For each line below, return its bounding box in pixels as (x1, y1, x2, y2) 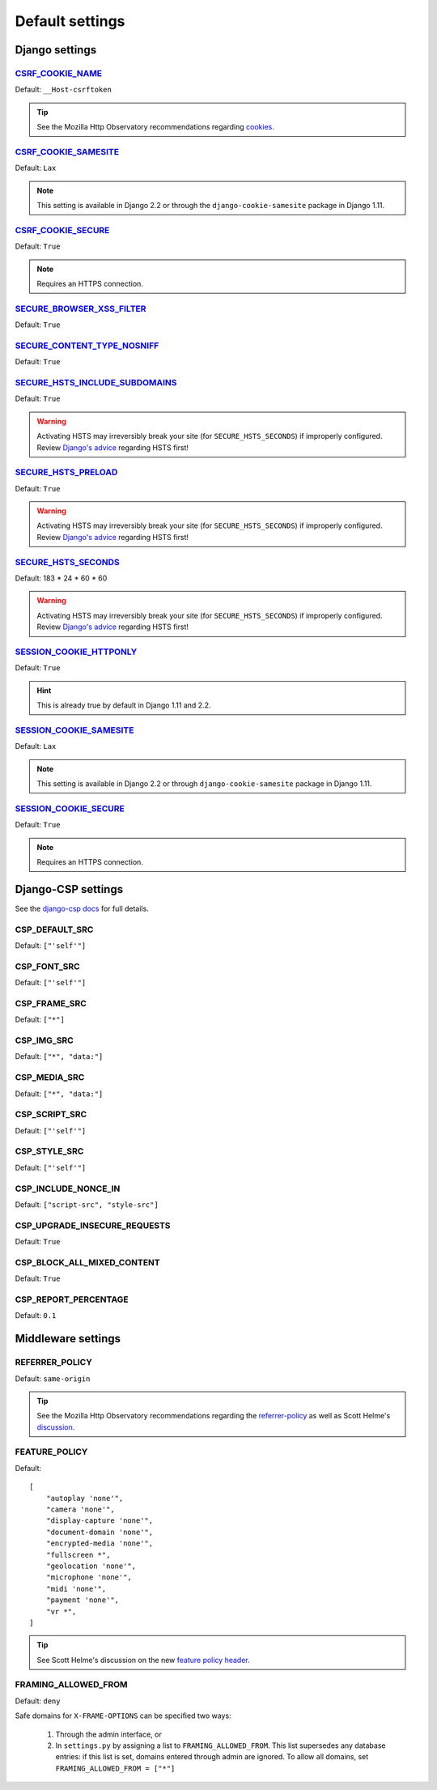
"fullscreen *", (45, 1550, 111, 1559)
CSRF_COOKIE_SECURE (15, 224, 110, 236)
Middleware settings (15, 1332, 121, 1346)
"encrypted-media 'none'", (45, 1539, 154, 1548)
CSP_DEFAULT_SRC (15, 924, 94, 935)
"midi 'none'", (45, 1584, 107, 1593)
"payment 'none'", (45, 1596, 120, 1605)
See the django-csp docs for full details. (15, 904, 149, 913)
